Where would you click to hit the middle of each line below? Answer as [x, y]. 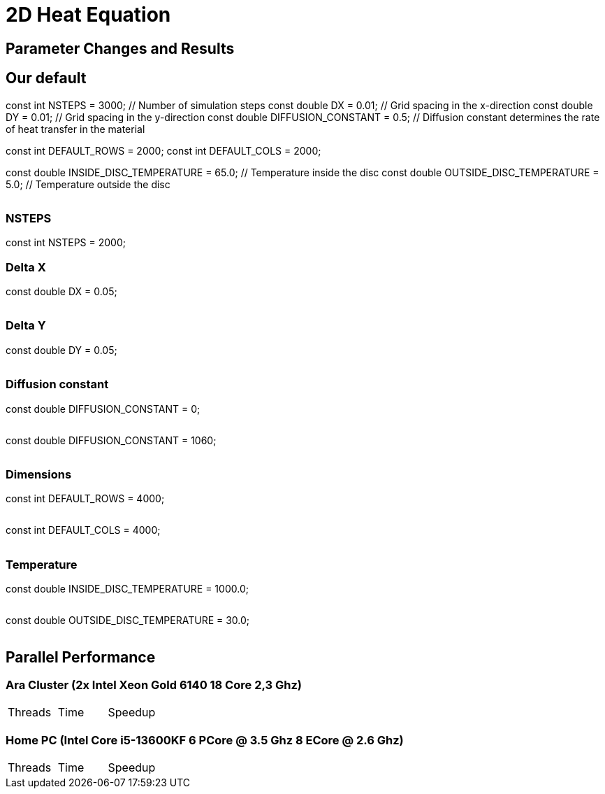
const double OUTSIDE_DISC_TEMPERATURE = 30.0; [128, 621]
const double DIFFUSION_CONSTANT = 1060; [111, 440]
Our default [46, 78]
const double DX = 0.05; [61, 292]
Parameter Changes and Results [120, 48]
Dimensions [39, 474]
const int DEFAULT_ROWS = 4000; [85, 499]
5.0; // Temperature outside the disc [88, 184]
